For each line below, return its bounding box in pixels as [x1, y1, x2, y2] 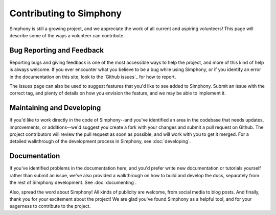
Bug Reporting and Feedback [9, 46, 104, 55]
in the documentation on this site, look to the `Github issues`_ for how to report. [9, 74, 176, 80]
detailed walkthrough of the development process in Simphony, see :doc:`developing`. [9, 138, 191, 145]
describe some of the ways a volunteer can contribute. [9, 32, 125, 38]
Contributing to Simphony [9, 8, 122, 19]
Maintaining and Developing [9, 104, 101, 112]
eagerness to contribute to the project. [9, 203, 91, 209]
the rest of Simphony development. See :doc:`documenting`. [9, 179, 137, 186]
